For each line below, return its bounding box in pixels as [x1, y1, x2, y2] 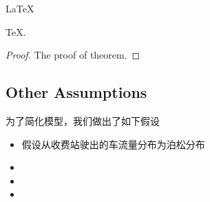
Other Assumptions [6, 81, 147, 103]
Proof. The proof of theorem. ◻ [6, 48, 140, 62]
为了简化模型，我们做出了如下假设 [6, 113, 160, 128]
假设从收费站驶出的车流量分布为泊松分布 [21, 137, 205, 151]
